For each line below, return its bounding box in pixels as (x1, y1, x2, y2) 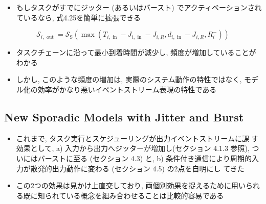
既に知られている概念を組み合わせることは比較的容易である (23, 190, 224, 200)
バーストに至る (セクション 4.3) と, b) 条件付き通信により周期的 (37, 152, 252, 163)
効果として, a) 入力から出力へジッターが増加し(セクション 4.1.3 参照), (16, 143, 250, 154)
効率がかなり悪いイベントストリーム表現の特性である (37, 84, 217, 94)
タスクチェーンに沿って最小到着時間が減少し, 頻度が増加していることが (16, 47, 256, 58)
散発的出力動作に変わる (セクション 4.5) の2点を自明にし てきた (30, 163, 245, 173)
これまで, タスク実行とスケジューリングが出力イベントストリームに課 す (16, 133, 259, 143)
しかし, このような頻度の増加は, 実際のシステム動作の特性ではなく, (16, 74, 242, 85)
